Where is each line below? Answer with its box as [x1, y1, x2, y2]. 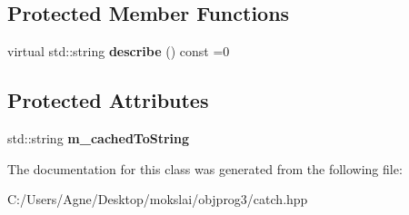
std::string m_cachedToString [7, 129, 190, 147]
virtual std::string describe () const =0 [7, 42, 230, 61]
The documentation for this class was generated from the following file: [7, 159, 403, 178]
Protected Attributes [7, 86, 209, 114]
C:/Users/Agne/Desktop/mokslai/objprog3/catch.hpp [7, 190, 308, 209]
